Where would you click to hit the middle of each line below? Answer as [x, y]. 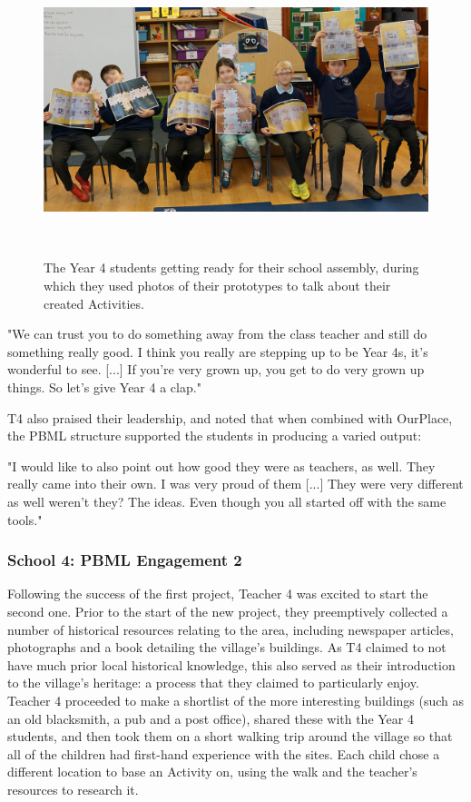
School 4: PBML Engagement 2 [125, 560]
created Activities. [94, 303]
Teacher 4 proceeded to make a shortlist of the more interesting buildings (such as [236, 700]
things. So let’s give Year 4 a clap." [104, 387]
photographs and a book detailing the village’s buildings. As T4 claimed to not [227, 647]
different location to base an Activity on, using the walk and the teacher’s [212, 772]
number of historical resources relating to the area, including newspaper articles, [231, 629]
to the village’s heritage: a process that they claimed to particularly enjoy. [213, 683]
